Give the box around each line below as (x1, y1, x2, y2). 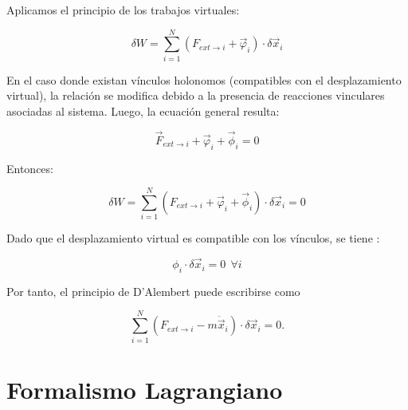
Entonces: (6, 160, 53, 176)
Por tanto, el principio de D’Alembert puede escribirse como (6, 282, 300, 299)
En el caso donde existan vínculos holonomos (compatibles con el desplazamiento (6, 71, 402, 88)
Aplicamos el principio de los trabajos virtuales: (6, 2, 240, 18)
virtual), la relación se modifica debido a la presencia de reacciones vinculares (6, 87, 385, 104)
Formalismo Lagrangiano (6, 373, 283, 405)
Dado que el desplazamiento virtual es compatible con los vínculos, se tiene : (6, 230, 380, 246)
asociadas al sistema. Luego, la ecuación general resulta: (6, 102, 280, 119)
